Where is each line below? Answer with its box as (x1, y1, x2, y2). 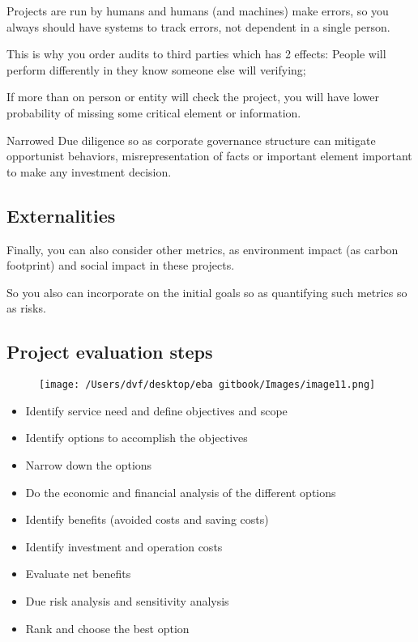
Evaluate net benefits (25, 565, 131, 582)
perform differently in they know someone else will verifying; (6, 61, 306, 78)
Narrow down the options (25, 456, 152, 473)
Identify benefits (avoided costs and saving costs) (25, 511, 269, 528)
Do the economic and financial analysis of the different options (25, 483, 336, 500)
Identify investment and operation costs (25, 538, 223, 555)
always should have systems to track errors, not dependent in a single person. (6, 18, 390, 35)
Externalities (6, 202, 116, 227)
